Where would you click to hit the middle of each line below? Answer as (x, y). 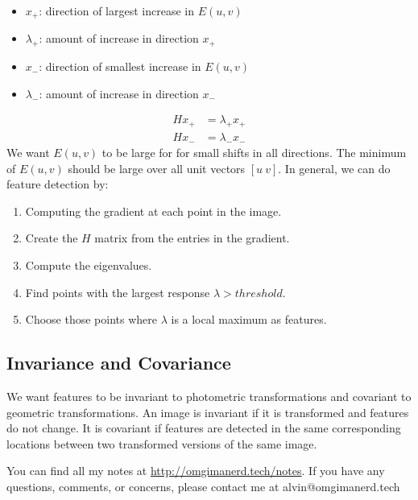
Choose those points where (91, 319)
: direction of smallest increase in (120, 66)
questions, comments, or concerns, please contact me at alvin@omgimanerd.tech (203, 487)
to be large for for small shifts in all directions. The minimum (254, 153)
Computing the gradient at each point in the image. (153, 211)
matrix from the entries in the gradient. (192, 238)
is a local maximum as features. (249, 319)
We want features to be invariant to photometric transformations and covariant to (209, 397)
